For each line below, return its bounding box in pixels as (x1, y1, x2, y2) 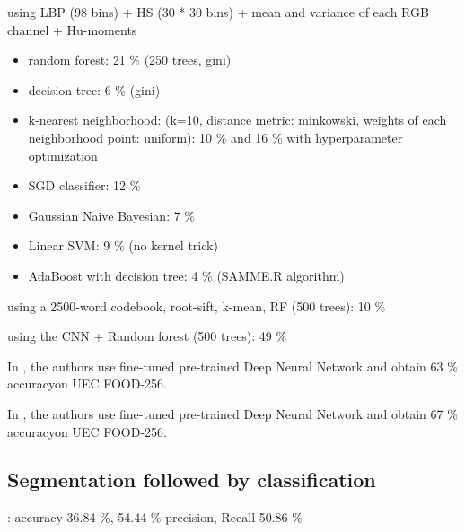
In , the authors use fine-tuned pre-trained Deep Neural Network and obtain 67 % (7, 404, 458, 423)
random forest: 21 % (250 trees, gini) (28, 50, 232, 69)
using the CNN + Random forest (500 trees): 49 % (7, 327, 287, 345)
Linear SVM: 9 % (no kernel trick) (28, 236, 218, 255)
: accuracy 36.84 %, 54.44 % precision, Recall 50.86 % (7, 508, 303, 527)
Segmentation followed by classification (7, 466, 376, 493)
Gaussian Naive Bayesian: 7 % (28, 205, 196, 224)
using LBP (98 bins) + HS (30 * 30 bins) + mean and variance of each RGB (7, 3, 429, 21)
